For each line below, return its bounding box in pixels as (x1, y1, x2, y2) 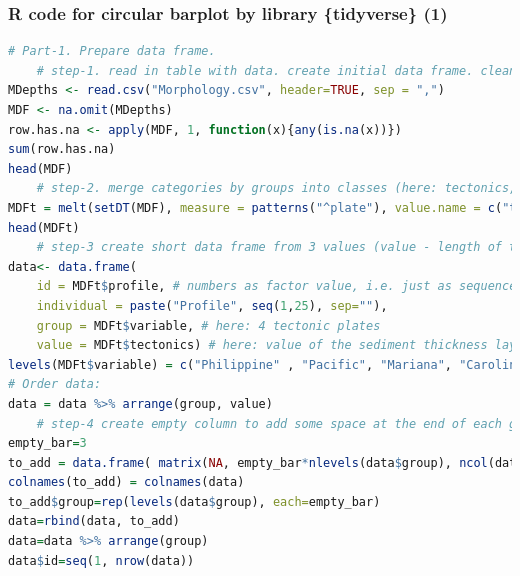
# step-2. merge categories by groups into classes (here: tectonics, (36, 181, 517, 196)
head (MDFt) (8, 220, 80, 235)
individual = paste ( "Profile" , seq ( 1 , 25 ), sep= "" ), (36, 298, 388, 313)
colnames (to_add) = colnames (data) (8, 475, 245, 490)
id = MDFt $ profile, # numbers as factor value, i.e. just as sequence (36, 279, 517, 294)
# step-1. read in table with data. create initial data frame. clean (36, 63, 517, 78)
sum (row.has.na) (8, 142, 116, 157)
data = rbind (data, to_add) (8, 514, 180, 529)
